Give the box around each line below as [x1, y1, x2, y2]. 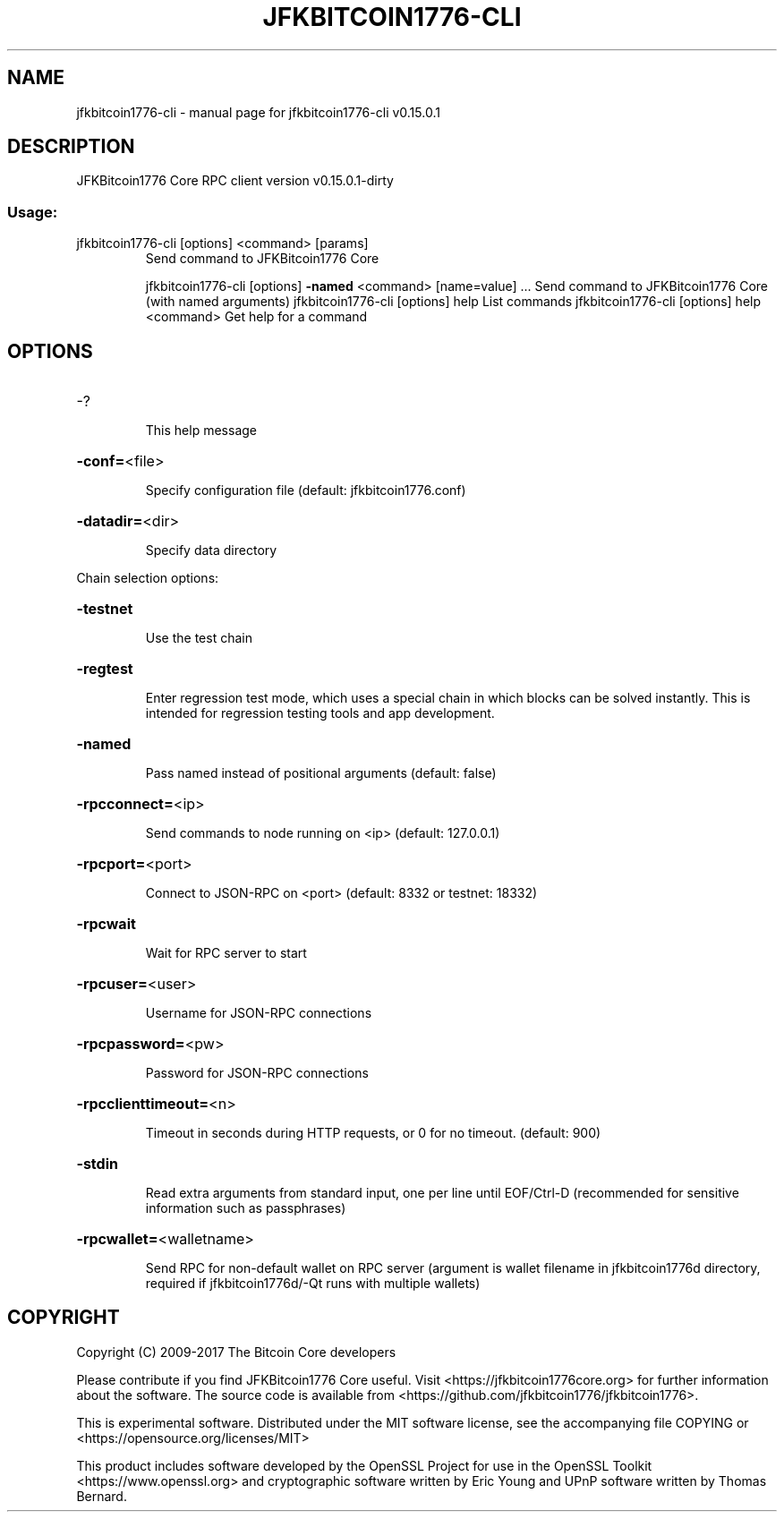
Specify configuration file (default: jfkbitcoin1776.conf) [145, 482, 466, 499]
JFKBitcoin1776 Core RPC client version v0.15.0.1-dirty [76, 173, 394, 189]
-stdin [76, 1155, 118, 1173]
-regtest [76, 660, 133, 678]
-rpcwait [76, 915, 136, 934]
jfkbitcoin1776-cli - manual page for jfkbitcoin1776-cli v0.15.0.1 [76, 104, 440, 120]
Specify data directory [145, 542, 277, 559]
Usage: [7, 202, 58, 221]
